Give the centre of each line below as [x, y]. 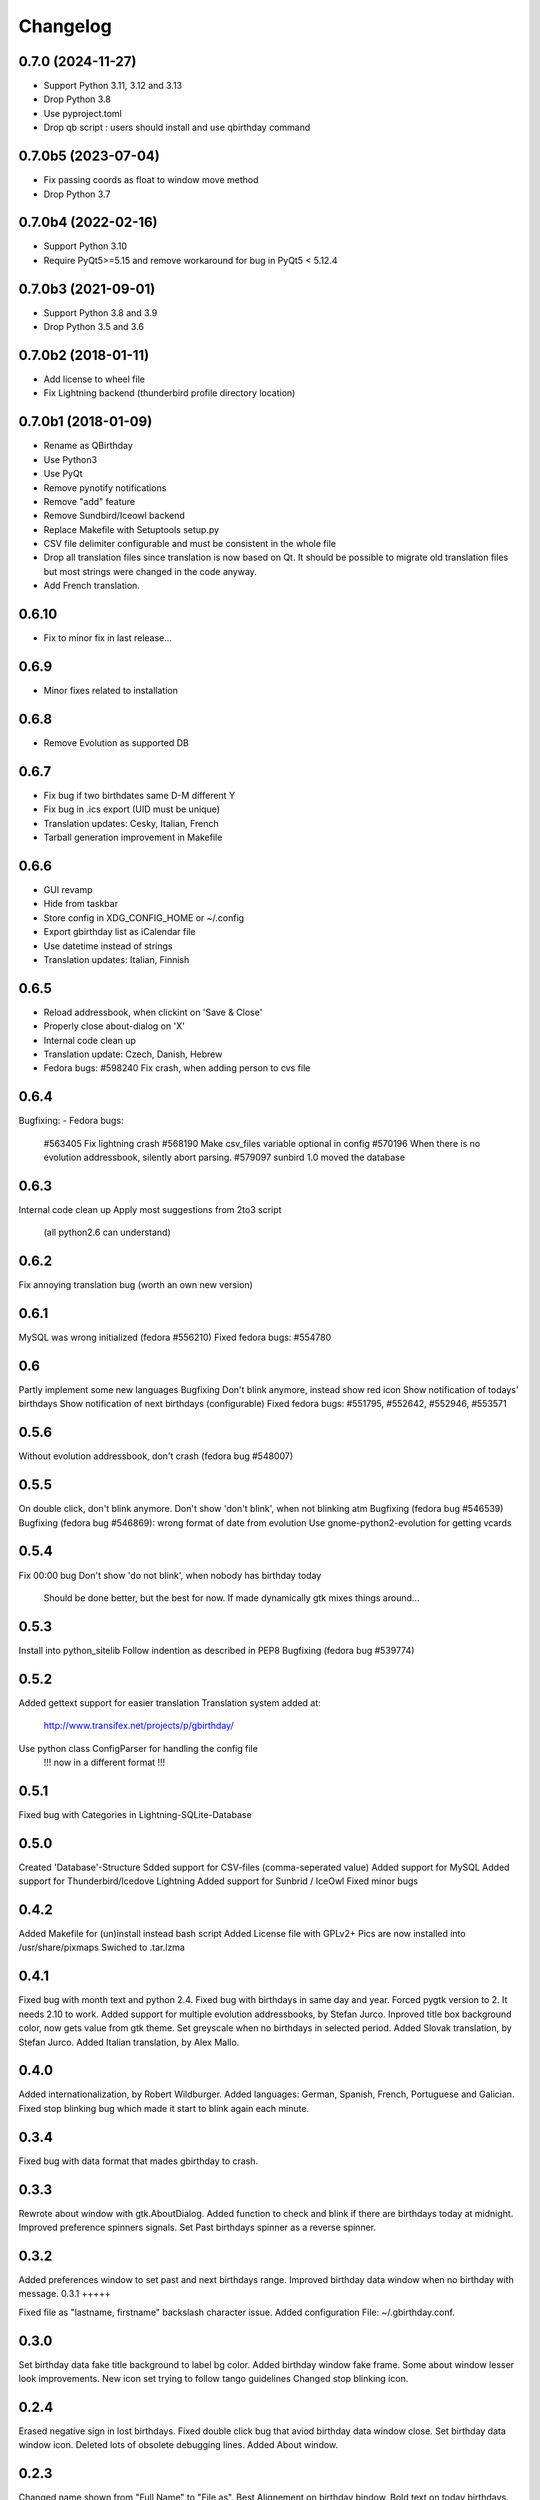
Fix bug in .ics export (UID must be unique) [131, 809]
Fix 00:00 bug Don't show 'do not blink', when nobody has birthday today [170, 1575]
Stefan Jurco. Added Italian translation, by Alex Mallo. [129, 2042]
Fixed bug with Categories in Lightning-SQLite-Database [135, 1814]
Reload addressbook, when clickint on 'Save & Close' [153, 1012]
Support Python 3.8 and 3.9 [100, 312]
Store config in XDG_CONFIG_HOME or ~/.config [144, 917]
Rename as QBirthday [88, 446]
